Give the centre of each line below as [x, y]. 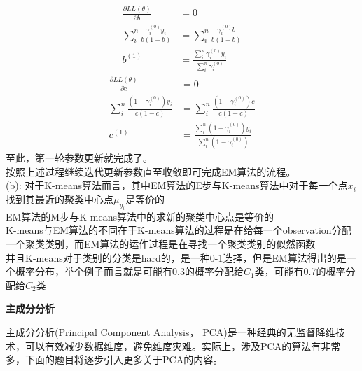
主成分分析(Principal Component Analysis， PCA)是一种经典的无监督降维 [170, 331]
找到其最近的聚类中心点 [60, 199]
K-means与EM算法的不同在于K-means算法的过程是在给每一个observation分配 [179, 230]
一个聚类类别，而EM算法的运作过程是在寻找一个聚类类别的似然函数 [161, 243]
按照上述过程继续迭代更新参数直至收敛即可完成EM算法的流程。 [151, 171]
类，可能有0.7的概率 [300, 271]
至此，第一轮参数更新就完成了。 [79, 158]
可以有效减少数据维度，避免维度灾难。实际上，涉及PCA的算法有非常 [183, 345]
